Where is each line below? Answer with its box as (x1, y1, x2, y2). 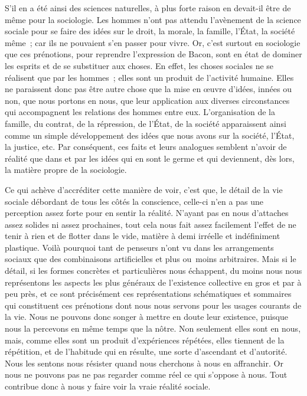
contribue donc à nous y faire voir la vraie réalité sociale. (5, 380, 211, 392)
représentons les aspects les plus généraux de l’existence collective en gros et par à (5, 276, 302, 288)
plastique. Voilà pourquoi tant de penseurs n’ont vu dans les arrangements (5, 241, 274, 253)
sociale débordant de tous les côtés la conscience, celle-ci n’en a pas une (5, 195, 263, 207)
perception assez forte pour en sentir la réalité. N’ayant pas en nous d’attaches (5, 207, 289, 219)
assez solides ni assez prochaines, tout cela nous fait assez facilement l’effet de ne (5, 218, 296, 230)
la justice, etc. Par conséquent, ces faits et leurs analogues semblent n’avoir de (5, 140, 287, 153)
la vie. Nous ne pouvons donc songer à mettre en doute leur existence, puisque (5, 310, 288, 323)
